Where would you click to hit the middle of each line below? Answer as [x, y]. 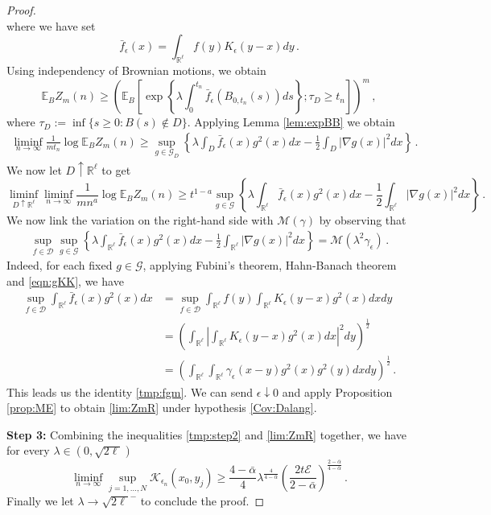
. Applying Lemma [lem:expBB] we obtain [291, 122]
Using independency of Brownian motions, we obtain [136, 70]
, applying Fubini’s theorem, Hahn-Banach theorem [270, 265]
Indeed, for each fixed [60, 265]
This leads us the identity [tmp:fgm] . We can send [130, 391]
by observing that [363, 220]
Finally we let [40, 500]
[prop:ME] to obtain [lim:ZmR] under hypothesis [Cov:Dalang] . [162, 408]
